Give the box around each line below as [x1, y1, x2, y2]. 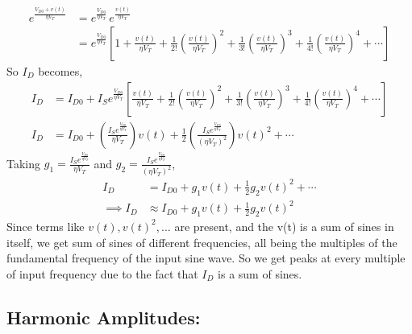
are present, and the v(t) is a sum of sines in [174, 217, 394, 234]
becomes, [38, 62, 83, 79]
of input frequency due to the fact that [6, 265, 198, 282]
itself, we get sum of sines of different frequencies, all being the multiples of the [6, 233, 397, 250]
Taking [6, 155, 41, 171]
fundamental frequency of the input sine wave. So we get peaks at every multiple [6, 249, 406, 266]
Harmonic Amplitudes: [6, 304, 201, 329]
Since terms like [6, 217, 85, 234]
